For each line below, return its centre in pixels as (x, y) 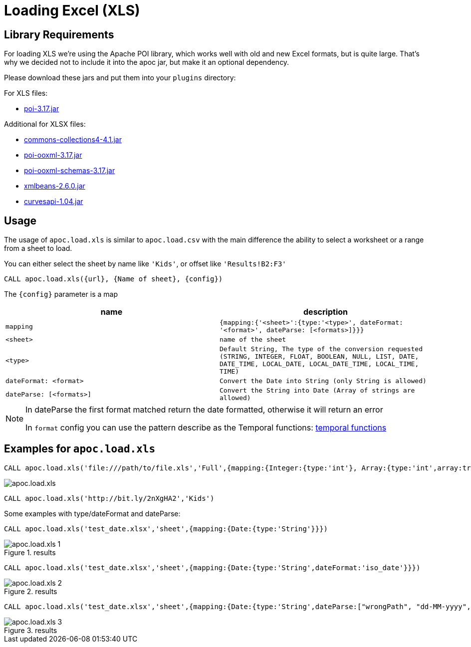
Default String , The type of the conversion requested (321, 349)
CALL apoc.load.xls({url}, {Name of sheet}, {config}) (114, 279)
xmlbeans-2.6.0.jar (55, 186)
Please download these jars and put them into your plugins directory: (120, 78)
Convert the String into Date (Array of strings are (317, 391)
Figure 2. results (31, 591)
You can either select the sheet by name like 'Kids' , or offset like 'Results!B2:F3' (145, 264)
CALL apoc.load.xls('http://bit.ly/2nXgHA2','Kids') (109, 498)
